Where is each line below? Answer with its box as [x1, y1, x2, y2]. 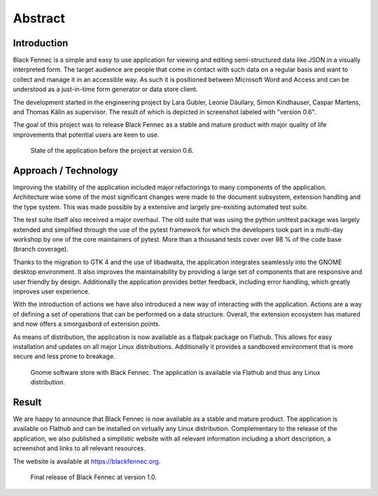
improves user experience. [13, 287, 90, 296]
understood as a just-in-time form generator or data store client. [13, 85, 198, 94]
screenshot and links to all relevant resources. [13, 444, 146, 453]
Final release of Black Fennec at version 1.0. [30, 473, 157, 481]
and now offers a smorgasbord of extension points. [13, 319, 161, 329]
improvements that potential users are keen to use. [13, 130, 160, 139]
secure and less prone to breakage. [13, 352, 115, 361]
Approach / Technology [13, 165, 118, 177]
